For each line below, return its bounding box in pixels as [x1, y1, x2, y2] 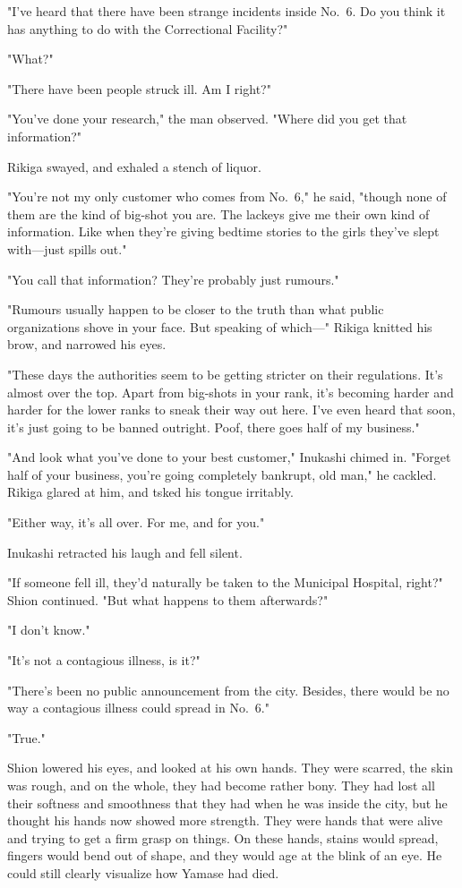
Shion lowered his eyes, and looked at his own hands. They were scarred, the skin [7, 758, 453, 777]
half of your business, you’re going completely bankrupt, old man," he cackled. [7, 465, 437, 483]
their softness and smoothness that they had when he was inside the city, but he [7, 793, 448, 812]
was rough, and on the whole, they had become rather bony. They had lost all [7, 776, 435, 794]
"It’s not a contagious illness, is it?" [7, 651, 201, 670]
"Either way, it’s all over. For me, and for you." [7, 513, 265, 532]
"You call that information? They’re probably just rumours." [7, 269, 339, 288]
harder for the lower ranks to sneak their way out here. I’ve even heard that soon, [7, 400, 456, 419]
